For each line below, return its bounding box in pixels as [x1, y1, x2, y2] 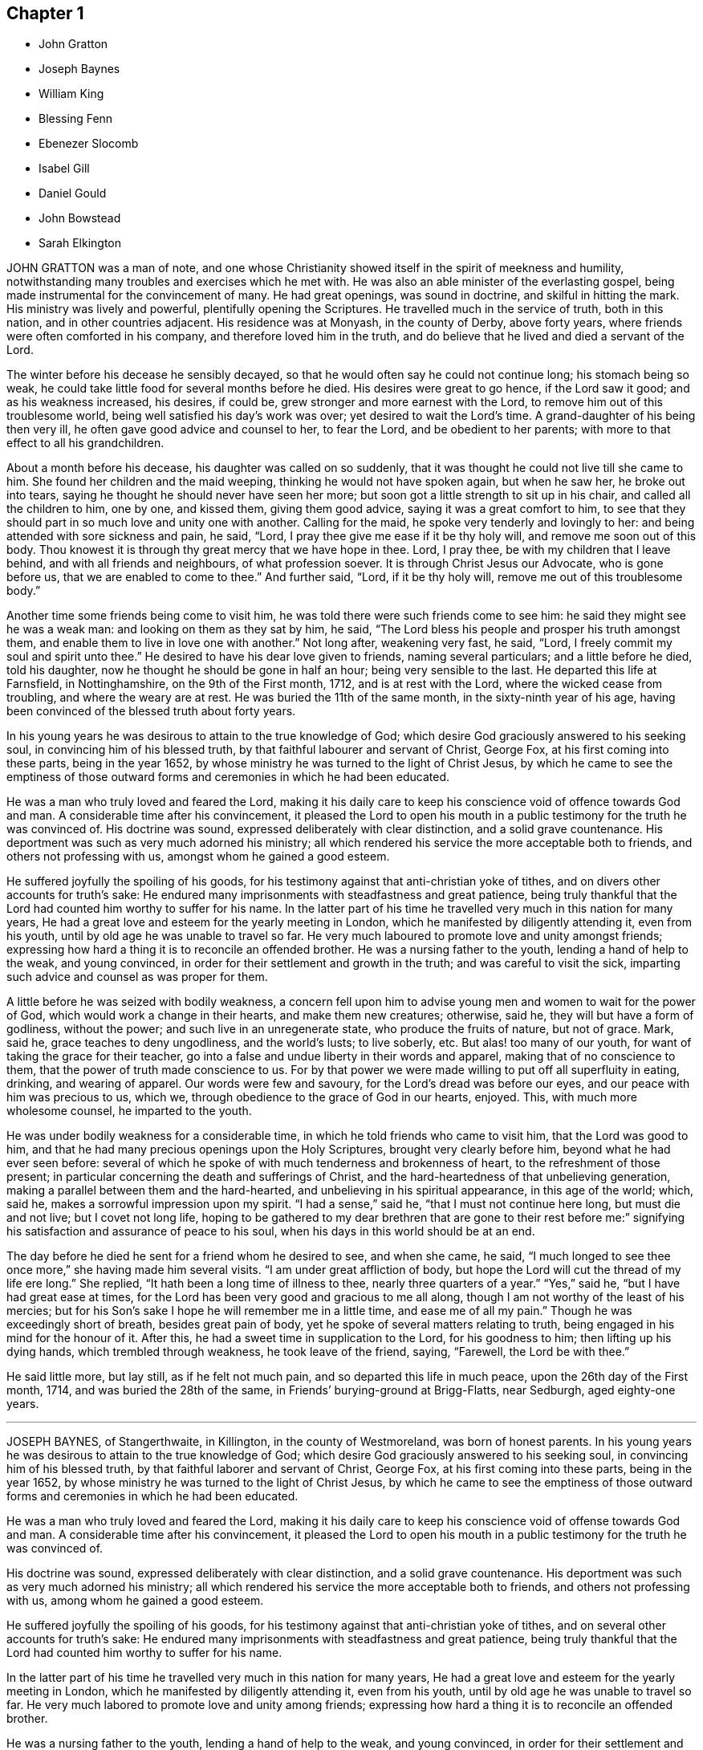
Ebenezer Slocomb [39, 136, 139, 151]
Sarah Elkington [39, 236, 122, 250]
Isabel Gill [39, 161, 90, 176]
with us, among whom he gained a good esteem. [6, 1593, 264, 1608]
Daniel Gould [39, 186, 107, 201]
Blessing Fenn [39, 112, 113, 126]
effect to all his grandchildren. [6, 436, 165, 450]
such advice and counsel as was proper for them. [6, 970, 268, 984]
